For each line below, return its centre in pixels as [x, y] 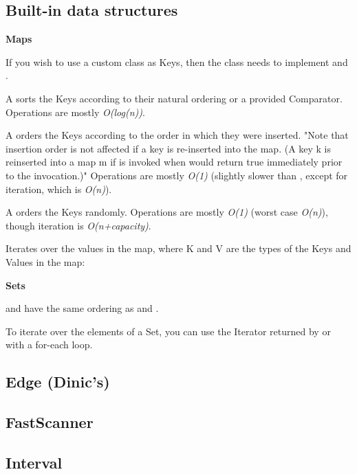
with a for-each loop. [49, 345]
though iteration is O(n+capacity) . [78, 225]
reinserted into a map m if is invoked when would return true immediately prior [174, 162]
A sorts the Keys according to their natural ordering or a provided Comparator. [174, 98]
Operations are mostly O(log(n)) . [75, 112]
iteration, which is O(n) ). [59, 189]
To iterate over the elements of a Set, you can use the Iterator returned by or [168, 331]
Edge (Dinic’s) [58, 382]
